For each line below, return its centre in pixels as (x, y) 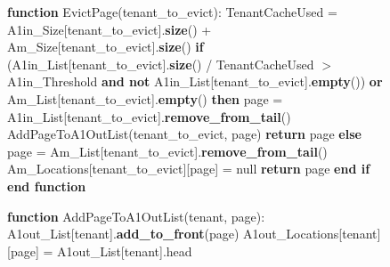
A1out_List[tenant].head (124, 251)
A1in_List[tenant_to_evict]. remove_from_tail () (149, 116)
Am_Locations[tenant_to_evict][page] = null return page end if (189, 169)
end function (47, 186)
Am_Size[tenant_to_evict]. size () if (106, 47)
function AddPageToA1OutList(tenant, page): (136, 216)
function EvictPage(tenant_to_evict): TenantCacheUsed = (172, 12)
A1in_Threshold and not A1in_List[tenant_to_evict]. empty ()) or (195, 81)
